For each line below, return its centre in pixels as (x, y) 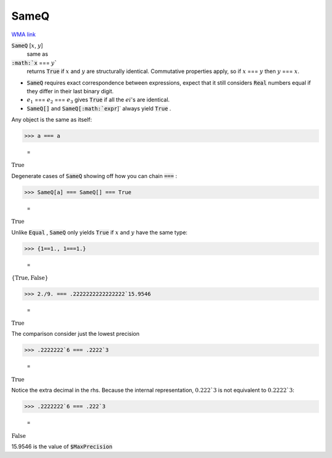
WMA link (24, 34)
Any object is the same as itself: (52, 120)
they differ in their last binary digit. (70, 91)
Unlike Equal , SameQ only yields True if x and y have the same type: (99, 232)
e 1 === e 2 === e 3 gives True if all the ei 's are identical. (98, 100)
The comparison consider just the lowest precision (75, 334)
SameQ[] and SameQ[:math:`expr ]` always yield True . (99, 108)
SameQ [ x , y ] (27, 45)
